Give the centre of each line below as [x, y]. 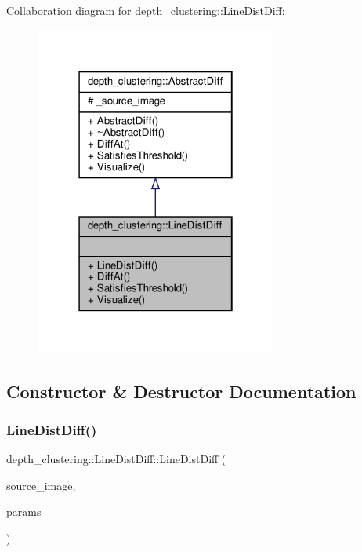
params [24, 512]
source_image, [41, 485]
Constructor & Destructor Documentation [181, 391]
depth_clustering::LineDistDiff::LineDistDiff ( [116, 459]
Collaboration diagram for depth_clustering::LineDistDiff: [146, 10]
